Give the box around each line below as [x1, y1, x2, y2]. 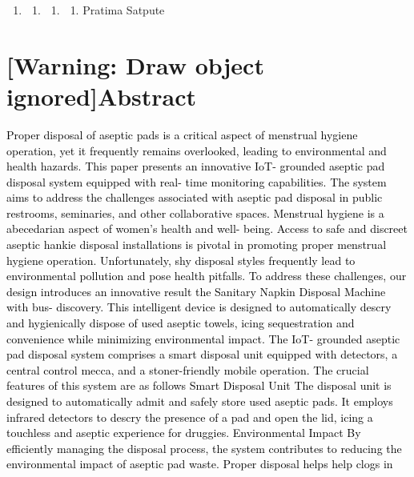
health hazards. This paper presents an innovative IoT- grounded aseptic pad [6, 158, 385, 174]
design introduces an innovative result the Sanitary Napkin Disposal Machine [6, 283, 386, 299]
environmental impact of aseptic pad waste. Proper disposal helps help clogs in [6, 455, 393, 472]
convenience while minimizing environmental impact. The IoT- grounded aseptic [6, 330, 400, 347]
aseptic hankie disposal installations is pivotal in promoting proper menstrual [6, 236, 387, 253]
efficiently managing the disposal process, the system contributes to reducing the [6, 439, 402, 456]
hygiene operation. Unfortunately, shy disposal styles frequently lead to [6, 251, 356, 268]
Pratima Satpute [82, 2, 165, 18]
